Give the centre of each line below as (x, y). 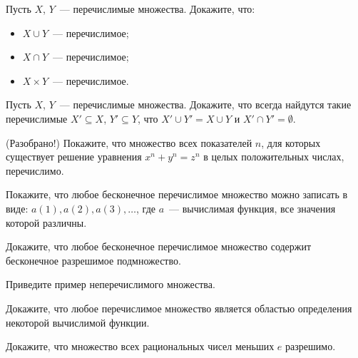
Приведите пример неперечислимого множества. (111, 284)
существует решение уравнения (74, 157)
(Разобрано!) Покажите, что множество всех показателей (129, 142)
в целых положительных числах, (274, 157)
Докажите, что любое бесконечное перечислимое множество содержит (159, 246)
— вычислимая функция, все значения (252, 208)
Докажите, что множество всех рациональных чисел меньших (140, 346)
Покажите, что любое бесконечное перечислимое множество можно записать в (177, 194)
